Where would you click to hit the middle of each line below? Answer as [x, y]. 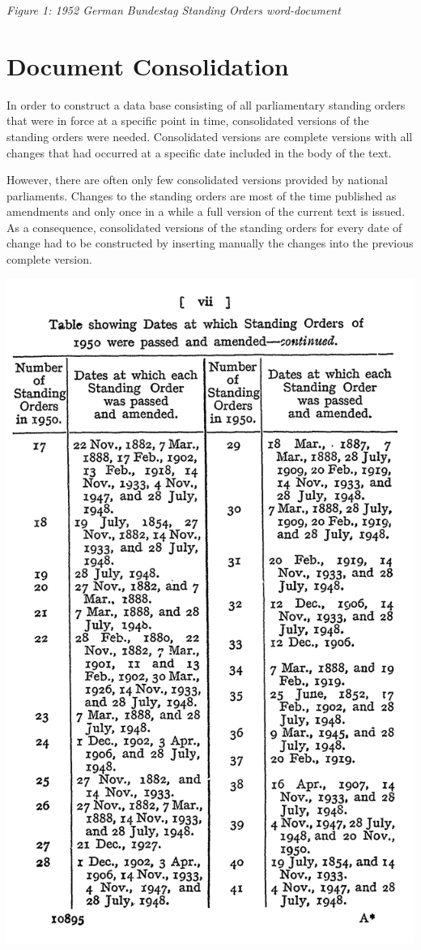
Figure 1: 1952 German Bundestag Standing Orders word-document [174, 10]
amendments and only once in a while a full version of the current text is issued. [206, 211]
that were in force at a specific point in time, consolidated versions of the [188, 120]
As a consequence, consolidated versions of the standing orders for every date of [204, 227]
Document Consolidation [148, 65]
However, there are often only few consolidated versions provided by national [197, 180]
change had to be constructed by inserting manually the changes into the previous [210, 243]
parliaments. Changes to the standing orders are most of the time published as [202, 195]
